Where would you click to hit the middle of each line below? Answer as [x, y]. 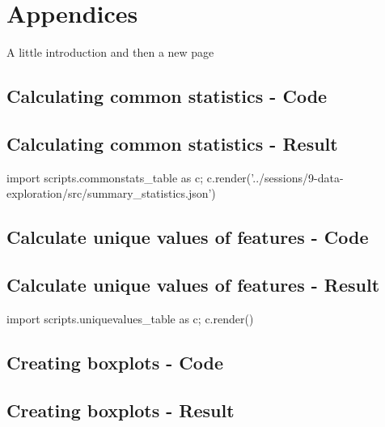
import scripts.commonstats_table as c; [105, 177]
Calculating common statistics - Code [167, 96]
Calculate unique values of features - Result [193, 285]
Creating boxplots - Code [115, 362]
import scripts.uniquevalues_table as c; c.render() [130, 318]
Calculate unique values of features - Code [188, 237]
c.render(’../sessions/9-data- [275, 177]
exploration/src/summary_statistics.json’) [111, 193]
